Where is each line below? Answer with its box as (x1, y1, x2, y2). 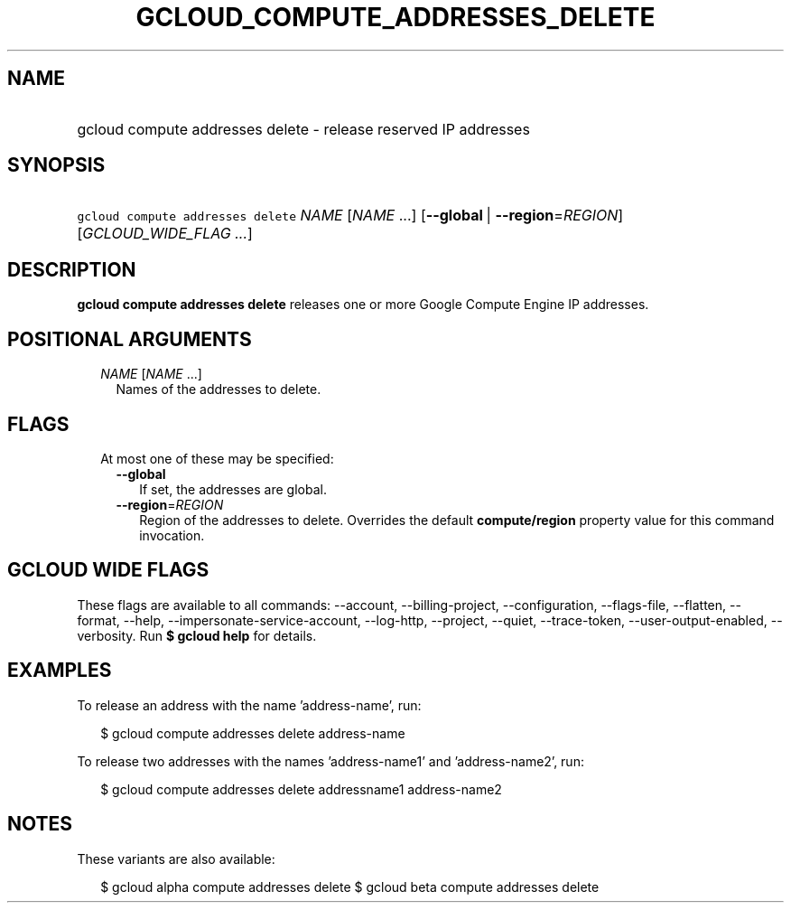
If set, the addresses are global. (139, 481, 327, 497)
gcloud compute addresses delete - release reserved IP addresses (77, 119, 530, 138)
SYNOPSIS (7, 154, 106, 177)
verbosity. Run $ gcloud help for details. (77, 627, 317, 643)
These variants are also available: (77, 850, 275, 867)
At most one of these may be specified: (100, 450, 334, 466)
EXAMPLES (7, 659, 112, 682)
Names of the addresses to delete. (116, 381, 321, 398)
